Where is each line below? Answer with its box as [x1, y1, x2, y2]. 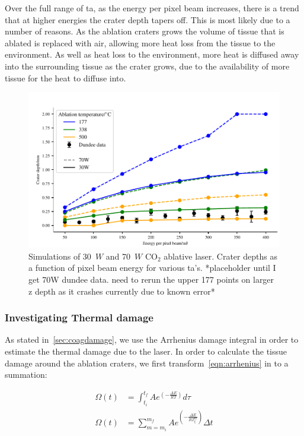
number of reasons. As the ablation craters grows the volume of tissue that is [5, 25, 284, 37]
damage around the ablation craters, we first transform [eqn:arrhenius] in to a [5, 356, 289, 369]
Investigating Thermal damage [5, 310, 153, 325]
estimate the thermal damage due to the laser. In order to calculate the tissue [5, 345, 287, 358]
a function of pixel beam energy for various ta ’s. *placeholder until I [28, 261, 276, 274]
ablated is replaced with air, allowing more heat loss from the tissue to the [5, 36, 276, 49]
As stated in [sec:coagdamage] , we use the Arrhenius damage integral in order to [5, 333, 299, 346]
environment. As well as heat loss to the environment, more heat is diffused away [5, 48, 299, 61]
